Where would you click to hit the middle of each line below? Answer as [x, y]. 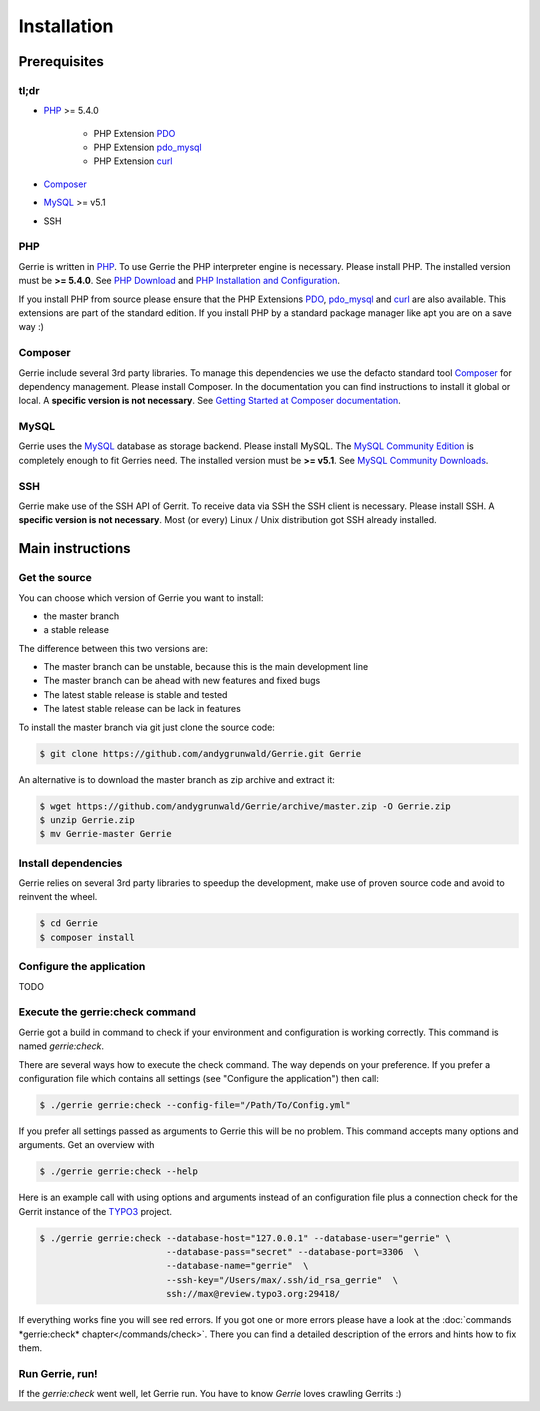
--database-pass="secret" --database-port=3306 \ [292, 1251]
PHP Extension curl [133, 161]
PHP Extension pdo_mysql [147, 147]
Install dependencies [70, 863]
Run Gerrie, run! [58, 1373]
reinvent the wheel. [58, 897]
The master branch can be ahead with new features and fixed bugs [182, 681]
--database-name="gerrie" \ [237, 1266]
